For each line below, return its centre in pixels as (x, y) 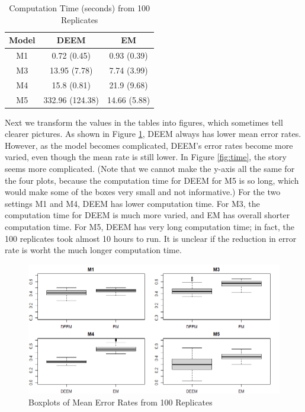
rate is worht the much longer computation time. (93, 250)
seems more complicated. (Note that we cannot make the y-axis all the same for (150, 169)
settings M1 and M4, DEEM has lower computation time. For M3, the (132, 203)
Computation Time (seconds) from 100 (80, 8)
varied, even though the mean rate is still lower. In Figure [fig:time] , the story (146, 157)
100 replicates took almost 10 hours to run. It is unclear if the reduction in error (151, 238)
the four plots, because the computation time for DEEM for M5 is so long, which (152, 180)
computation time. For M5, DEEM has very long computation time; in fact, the (150, 226)
